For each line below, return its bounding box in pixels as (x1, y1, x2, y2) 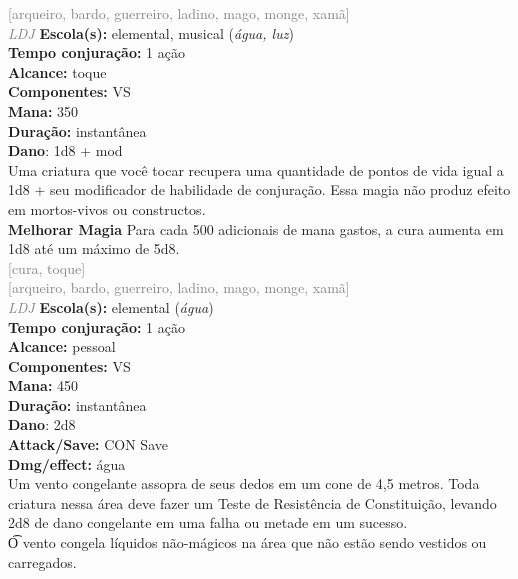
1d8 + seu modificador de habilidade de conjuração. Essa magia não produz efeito (8, 179, 511, 200)
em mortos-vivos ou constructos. (8, 198, 206, 219)
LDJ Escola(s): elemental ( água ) (8, 296, 214, 317)
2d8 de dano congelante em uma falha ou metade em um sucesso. (8, 512, 408, 533)
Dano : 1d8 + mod (8, 140, 123, 161)
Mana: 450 (8, 375, 79, 396)
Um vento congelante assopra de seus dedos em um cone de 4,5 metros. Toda (8, 473, 480, 494)
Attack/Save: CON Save (8, 434, 168, 455)
